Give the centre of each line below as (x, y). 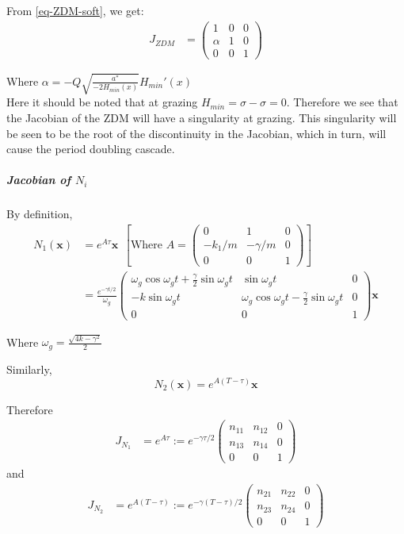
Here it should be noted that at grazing (102, 102)
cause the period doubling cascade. (91, 149)
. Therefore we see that (342, 102)
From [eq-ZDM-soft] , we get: (75, 10)
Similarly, (29, 369)
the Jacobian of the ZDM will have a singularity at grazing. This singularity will (202, 117)
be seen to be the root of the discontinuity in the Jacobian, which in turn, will (196, 133)
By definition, (40, 214)
